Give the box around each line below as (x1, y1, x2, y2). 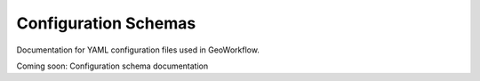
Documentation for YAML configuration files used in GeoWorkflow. (16, 45, 260, 55)
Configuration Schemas (16, 13, 196, 33)
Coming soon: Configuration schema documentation (16, 61, 209, 71)
